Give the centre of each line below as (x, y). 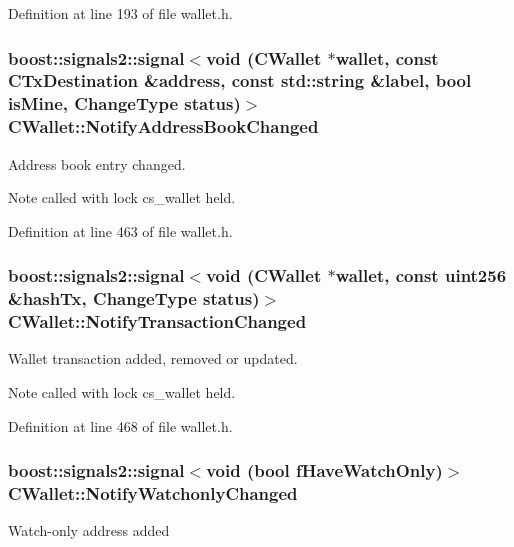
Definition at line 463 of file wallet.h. (120, 230)
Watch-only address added (89, 530)
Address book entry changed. (97, 163)
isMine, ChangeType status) (124, 103)
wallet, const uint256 (421, 275)
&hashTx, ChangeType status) (134, 298)
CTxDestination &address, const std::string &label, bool (240, 80)
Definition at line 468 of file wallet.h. (120, 425)
